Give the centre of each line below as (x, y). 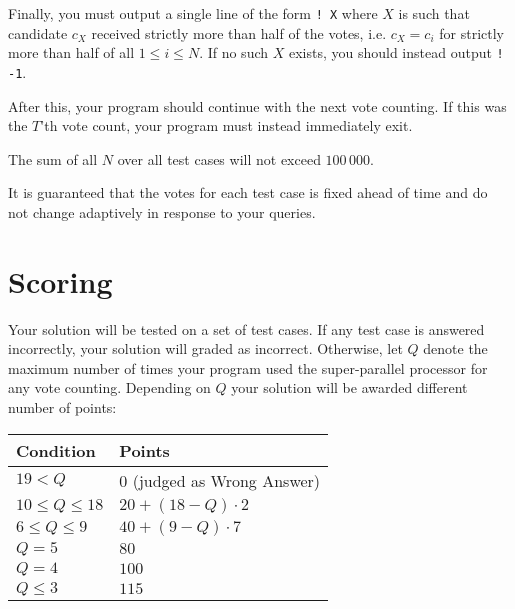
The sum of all (53, 158)
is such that (434, 13)
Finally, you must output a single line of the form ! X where (193, 13)
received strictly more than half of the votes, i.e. (239, 32)
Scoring (60, 280)
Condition (56, 450)
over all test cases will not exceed (219, 158)
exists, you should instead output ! (396, 52)
